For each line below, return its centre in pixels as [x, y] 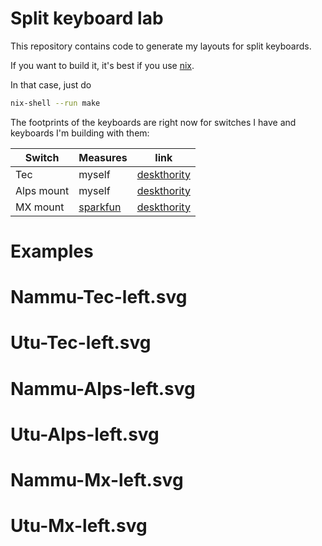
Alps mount [42, 190]
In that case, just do [51, 84]
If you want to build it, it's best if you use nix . [102, 65]
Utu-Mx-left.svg [79, 526]
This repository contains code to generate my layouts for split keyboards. [161, 46]
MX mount [40, 207]
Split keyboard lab [87, 18]
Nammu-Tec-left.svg [99, 297]
